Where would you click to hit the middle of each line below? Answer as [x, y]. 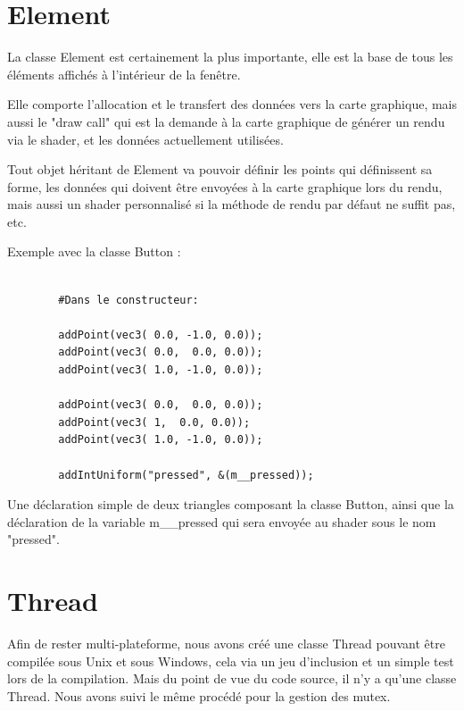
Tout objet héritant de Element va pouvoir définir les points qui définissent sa [220, 169]
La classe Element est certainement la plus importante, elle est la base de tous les [230, 57]
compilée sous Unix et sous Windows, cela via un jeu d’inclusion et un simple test [231, 661]
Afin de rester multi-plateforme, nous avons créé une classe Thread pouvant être [226, 644]
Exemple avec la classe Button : [94, 251]
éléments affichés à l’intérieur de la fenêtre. [124, 74]
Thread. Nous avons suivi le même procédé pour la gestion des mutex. [199, 695]
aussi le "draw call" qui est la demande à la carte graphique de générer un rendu [226, 121]
